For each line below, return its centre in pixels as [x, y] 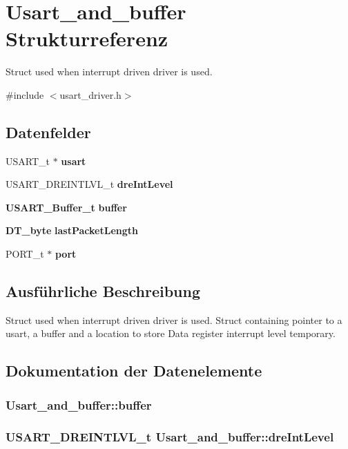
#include [25, 94]
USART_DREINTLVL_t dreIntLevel [89, 184]
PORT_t [25, 254]
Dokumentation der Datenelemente [134, 371]
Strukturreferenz [87, 38]
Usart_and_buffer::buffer [79, 404]
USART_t [28, 161]
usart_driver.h [90, 94]
